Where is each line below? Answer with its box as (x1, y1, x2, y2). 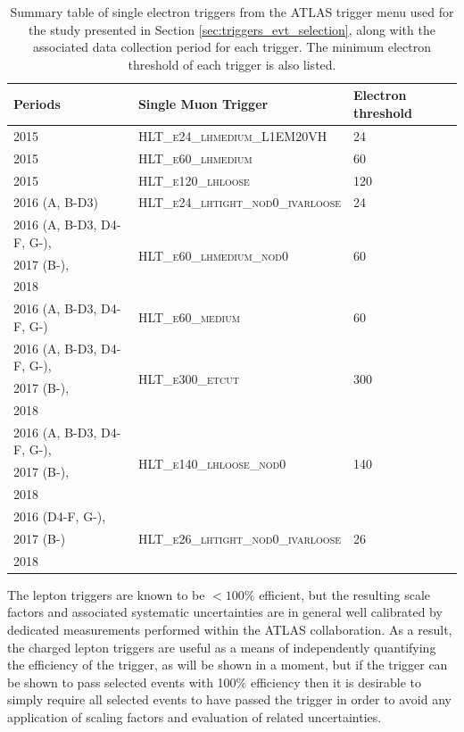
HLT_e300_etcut (137, 370, 239, 388)
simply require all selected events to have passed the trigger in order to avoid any (7, 690, 452, 709)
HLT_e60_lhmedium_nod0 (137, 245, 288, 264)
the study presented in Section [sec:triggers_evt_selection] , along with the (29, 20, 435, 38)
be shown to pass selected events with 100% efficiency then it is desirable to (7, 672, 422, 691)
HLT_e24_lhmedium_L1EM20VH (137, 126, 327, 145)
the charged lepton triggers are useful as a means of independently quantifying (7, 637, 436, 656)
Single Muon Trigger (137, 95, 269, 113)
